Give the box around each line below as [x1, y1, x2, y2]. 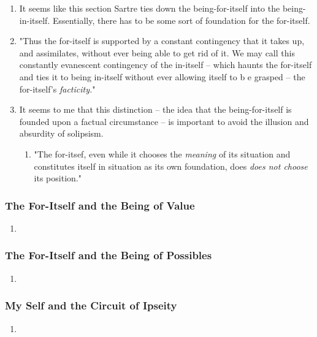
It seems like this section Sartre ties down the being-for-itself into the [19, 2, 280, 14]
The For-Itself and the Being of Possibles [5, 248, 212, 263]
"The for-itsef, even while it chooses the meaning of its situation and [34, 147, 291, 160]
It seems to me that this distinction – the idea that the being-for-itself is [19, 103, 292, 116]
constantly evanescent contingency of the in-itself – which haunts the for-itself [19, 58, 312, 71]
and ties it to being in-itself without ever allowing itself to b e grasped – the [19, 70, 305, 83]
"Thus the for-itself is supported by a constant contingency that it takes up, [19, 34, 305, 47]
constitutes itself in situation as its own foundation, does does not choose [34, 159, 308, 172]
